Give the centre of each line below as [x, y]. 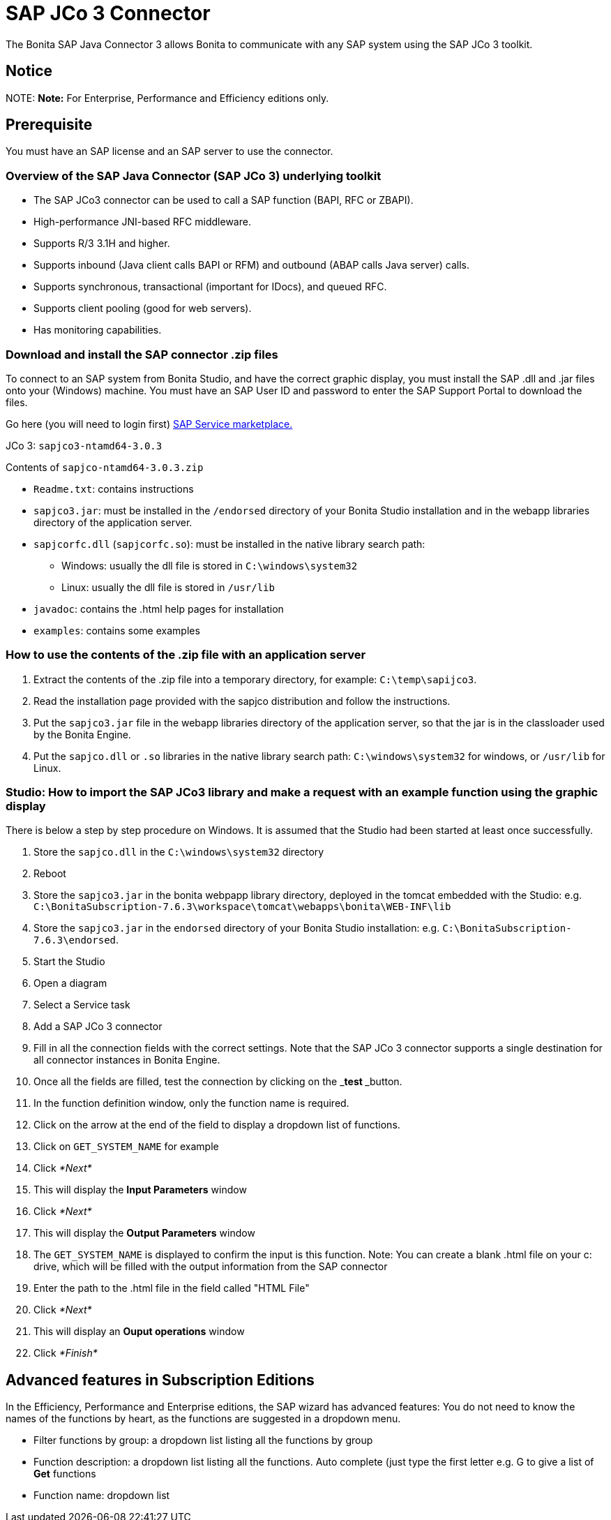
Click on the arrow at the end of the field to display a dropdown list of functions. [217, 1125]
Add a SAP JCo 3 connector [98, 1027]
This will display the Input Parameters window [140, 1190]
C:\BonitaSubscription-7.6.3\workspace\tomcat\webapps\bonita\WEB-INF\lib [242, 907]
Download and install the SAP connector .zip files [142, 354]
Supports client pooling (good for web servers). [143, 308]
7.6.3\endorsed [75, 940]
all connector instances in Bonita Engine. [127, 1060]
